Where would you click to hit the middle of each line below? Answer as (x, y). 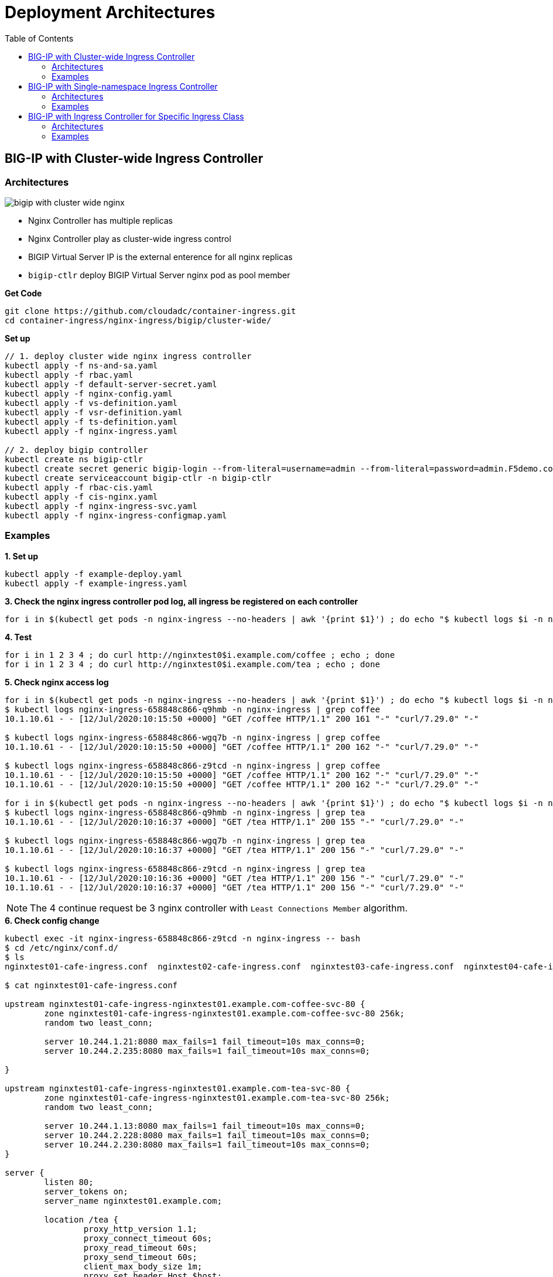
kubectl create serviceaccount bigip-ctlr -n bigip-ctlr (138, 478)
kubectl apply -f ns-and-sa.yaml (81, 365)
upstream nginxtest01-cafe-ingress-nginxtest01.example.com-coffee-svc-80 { (185, 1004)
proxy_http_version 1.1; (140, 1229)
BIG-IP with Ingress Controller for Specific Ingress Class (136, 116)
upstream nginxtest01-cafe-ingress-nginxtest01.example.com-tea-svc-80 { (178, 1088)
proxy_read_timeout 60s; (140, 1247)
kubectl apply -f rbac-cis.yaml (79, 487)
